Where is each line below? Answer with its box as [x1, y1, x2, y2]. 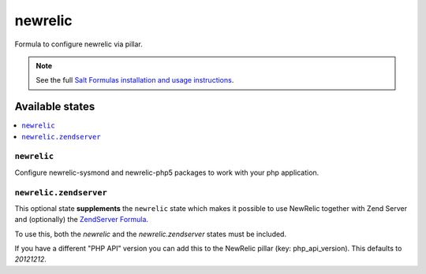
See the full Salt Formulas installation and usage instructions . [35, 76, 234, 85]
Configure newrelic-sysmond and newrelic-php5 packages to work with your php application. [14, 168, 319, 177]
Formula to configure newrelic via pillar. [14, 39, 143, 49]
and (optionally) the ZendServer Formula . [14, 215, 149, 224]
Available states [14, 100, 95, 113]
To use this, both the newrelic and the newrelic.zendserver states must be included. [14, 229, 287, 239]
